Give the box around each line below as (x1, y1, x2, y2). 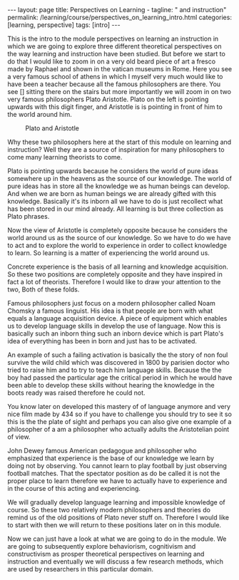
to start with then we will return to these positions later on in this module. (7, 521, 222, 529)
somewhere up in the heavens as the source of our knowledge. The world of (7, 175, 233, 182)
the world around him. (7, 110, 73, 118)
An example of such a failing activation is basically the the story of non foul (7, 351, 228, 359)
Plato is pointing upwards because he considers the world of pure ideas (7, 167, 219, 175)
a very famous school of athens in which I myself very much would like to (7, 73, 223, 81)
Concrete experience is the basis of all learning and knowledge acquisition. (7, 262, 228, 271)
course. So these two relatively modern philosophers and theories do (7, 506, 210, 514)
